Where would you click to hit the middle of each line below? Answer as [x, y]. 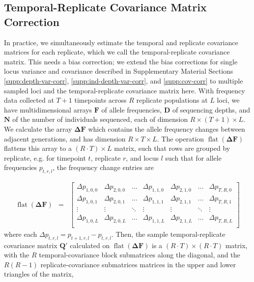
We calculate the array [38, 128]
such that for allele [193, 157]
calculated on [90, 245]
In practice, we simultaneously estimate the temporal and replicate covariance [121, 42]
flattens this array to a [38, 148]
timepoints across [100, 100]
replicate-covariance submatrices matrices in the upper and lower [138, 264]
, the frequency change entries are [103, 167]
